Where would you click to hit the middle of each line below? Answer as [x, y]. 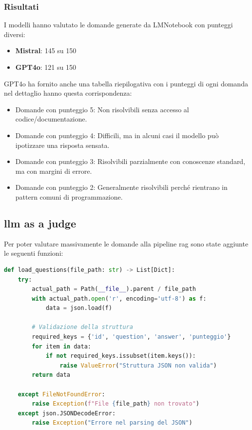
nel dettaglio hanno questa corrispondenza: [68, 93]
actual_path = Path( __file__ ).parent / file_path [114, 289]
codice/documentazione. [51, 119]
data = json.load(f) [79, 308]
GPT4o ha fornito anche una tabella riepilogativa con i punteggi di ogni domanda [126, 83]
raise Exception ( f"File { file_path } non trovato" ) [116, 404]
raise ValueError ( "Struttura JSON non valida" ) [138, 365]
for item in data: [61, 346]
